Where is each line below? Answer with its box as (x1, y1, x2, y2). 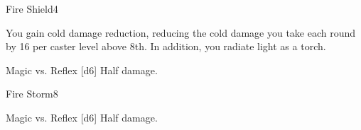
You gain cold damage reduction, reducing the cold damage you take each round (6, 25, 356, 40)
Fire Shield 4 (6, 1, 58, 16)
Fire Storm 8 (6, 86, 58, 101)
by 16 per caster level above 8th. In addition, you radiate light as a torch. (6, 39, 326, 54)
